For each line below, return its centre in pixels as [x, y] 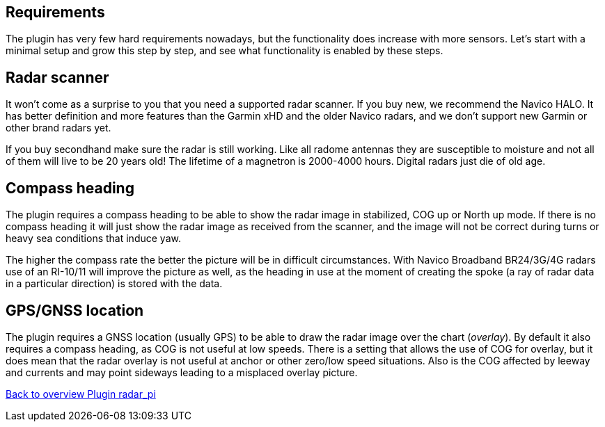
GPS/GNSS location [75, 310]
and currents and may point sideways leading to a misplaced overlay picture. [182, 372]
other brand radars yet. [58, 128]
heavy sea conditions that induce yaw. [93, 239]
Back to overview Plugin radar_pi [81, 394]
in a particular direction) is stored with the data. [114, 284]
